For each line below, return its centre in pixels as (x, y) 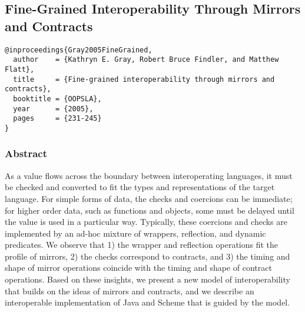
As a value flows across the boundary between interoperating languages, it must (149, 175)
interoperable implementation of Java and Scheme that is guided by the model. (147, 302)
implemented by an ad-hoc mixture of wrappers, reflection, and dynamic (135, 233)
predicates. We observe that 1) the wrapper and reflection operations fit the (142, 245)
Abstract (26, 153)
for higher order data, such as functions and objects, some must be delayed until (150, 210)
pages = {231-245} (57, 119)
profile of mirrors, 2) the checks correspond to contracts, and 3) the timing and (147, 256)
